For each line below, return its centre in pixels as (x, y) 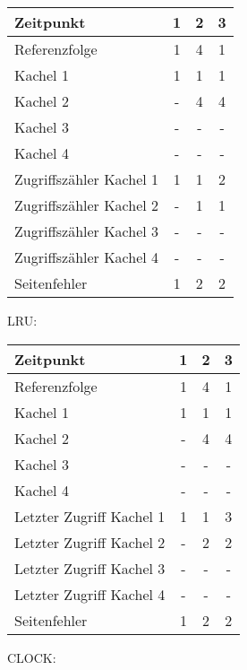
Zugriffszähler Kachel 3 (87, 231)
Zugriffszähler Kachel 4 (87, 257)
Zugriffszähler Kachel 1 (87, 179)
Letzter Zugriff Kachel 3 (90, 568)
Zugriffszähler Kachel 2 (87, 205)
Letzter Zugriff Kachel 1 (90, 516)
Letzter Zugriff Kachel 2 (90, 542)
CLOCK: (32, 657)
